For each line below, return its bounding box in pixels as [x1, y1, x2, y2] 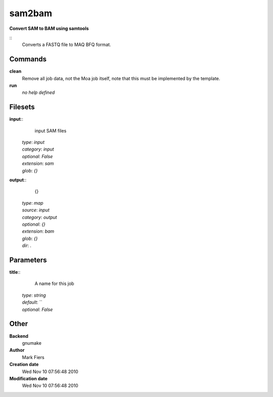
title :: [9, 269, 21, 275]
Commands [9, 55, 47, 63]
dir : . [22, 242, 32, 248]
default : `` [22, 299, 42, 305]
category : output [22, 214, 58, 220]
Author [9, 347, 25, 353]
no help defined [22, 89, 55, 96]
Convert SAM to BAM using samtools [9, 25, 89, 31]
